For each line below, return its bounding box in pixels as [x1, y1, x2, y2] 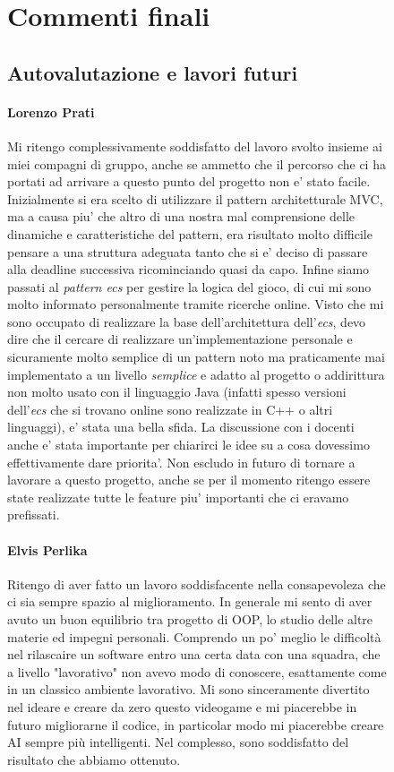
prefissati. [7, 505, 60, 524]
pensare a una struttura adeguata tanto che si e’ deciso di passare [7, 242, 368, 261]
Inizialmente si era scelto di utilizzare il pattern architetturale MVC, [7, 189, 383, 208]
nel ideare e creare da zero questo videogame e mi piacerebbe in [7, 697, 357, 716]
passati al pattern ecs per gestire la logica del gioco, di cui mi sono [7, 277, 372, 296]
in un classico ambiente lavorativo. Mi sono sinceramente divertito [7, 680, 370, 699]
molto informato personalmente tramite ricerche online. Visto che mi [7, 295, 384, 313]
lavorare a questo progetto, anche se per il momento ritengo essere [7, 470, 371, 489]
